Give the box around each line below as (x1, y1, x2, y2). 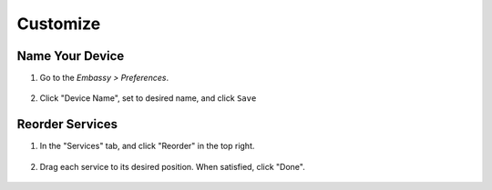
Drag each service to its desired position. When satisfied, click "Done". (39, 161, 305, 172)
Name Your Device (16, 48, 125, 64)
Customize (16, 14, 101, 34)
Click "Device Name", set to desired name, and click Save (39, 93, 257, 104)
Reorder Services (16, 116, 118, 132)
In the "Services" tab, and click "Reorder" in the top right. (39, 141, 255, 152)
